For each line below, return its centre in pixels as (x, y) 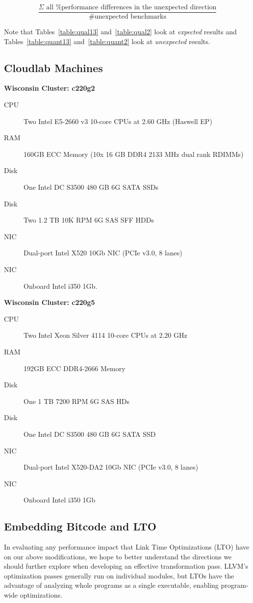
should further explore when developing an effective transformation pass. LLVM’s (126, 566)
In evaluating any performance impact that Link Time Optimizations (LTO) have (127, 547)
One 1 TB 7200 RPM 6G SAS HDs (76, 401)
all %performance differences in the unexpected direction (131, 7)
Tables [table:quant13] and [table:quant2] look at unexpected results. (107, 41)
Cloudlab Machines (53, 67)
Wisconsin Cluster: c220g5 (50, 302)
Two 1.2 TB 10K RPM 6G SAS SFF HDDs (89, 220)
